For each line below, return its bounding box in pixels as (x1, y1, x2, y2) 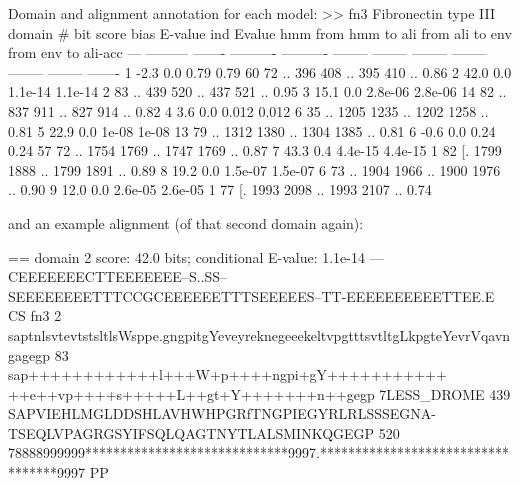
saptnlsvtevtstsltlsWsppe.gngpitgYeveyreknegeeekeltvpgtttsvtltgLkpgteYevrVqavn (8, 324, 511, 345)
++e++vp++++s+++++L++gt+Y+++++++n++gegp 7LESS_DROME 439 (8, 383, 511, 404)
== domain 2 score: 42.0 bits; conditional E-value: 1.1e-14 (8, 246, 365, 267)
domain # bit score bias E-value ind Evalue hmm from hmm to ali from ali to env (8, 22, 512, 43)
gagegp (8, 344, 50, 365)
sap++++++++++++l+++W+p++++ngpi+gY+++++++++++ (8, 364, 447, 385)
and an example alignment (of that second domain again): (8, 212, 364, 233)
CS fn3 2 (8, 305, 62, 326)
